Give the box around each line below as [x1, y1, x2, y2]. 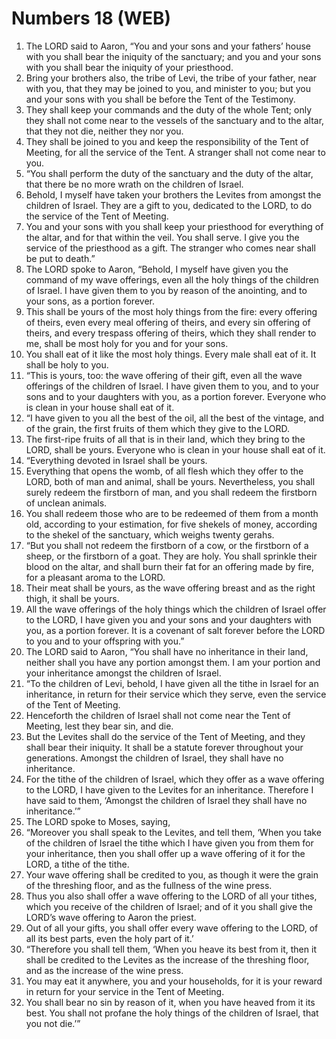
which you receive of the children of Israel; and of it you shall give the [25, 900, 314, 912]
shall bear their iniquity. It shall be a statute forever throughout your [25, 741, 304, 753]
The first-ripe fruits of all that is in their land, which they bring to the [25, 433, 306, 445]
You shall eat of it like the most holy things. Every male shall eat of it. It [25, 348, 317, 360]
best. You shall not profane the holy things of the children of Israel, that [25, 1007, 319, 1019]
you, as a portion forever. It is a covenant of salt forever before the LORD [25, 624, 326, 636]
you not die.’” [25, 1017, 81, 1029]
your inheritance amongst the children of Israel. [25, 667, 222, 679]
